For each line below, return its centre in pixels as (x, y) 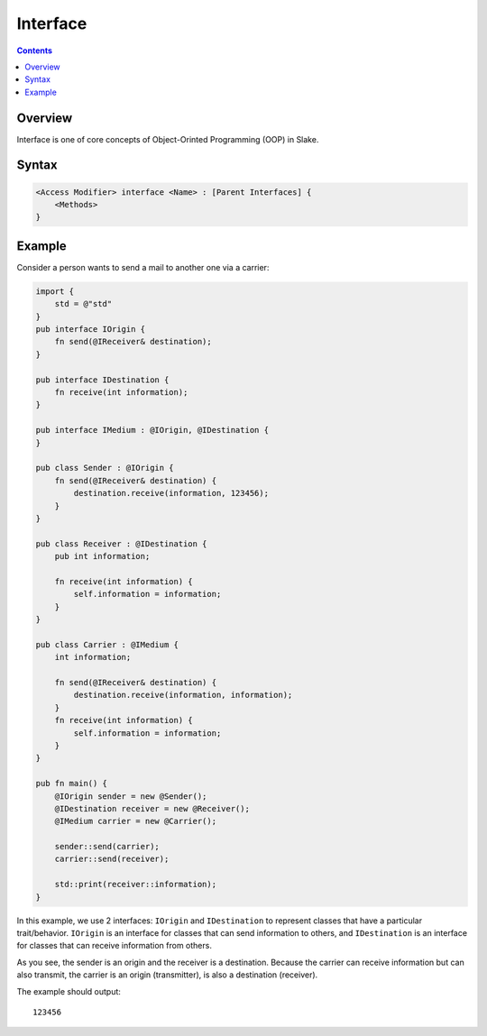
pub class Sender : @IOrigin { (105, 468)
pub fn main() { (72, 784)
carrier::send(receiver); (112, 859)
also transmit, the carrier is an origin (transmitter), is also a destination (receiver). (167, 975)
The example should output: (69, 991)
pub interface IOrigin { (91, 330)
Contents (35, 50)
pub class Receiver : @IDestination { (121, 544)
